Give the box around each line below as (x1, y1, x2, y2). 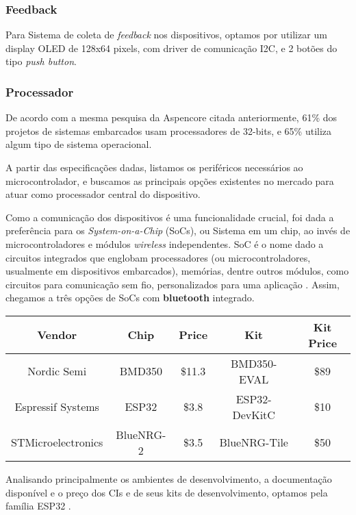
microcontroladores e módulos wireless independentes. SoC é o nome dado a (5, 236, 324, 251)
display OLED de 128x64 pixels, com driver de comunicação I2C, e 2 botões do (5, 40, 338, 55)
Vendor (37, 327, 77, 343)
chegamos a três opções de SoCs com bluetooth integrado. (5, 290, 255, 305)
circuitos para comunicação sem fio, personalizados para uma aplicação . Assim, (5, 277, 340, 291)
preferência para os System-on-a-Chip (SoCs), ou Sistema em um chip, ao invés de (5, 223, 351, 238)
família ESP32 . (5, 499, 71, 513)
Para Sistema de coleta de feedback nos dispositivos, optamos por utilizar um (5, 27, 327, 42)
